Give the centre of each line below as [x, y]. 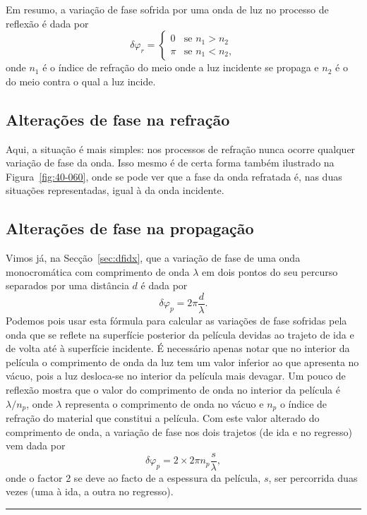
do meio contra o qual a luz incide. [81, 81]
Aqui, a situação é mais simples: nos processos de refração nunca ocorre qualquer [181, 149]
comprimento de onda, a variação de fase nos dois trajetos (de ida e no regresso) [179, 431]
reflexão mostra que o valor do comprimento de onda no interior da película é [173, 389]
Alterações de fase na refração [118, 119]
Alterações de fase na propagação [130, 228]
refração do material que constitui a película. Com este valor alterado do [163, 418]
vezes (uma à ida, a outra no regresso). [90, 491]
